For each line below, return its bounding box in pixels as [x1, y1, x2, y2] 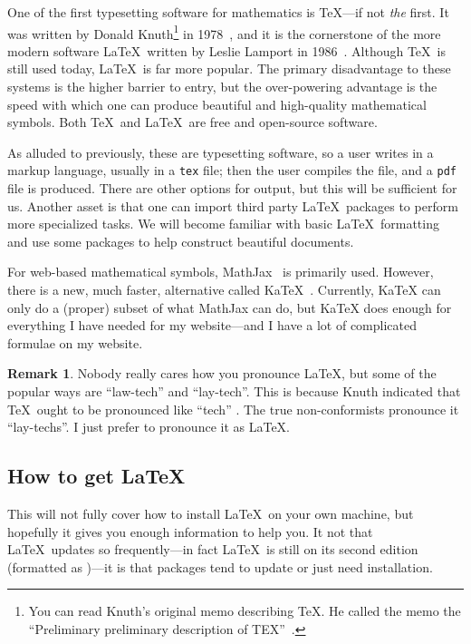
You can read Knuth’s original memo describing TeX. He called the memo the [28, 601, 461, 620]
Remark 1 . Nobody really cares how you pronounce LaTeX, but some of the [7, 364, 437, 383]
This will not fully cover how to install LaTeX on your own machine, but [7, 503, 414, 522]
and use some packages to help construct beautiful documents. [7, 231, 354, 250]
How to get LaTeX [7, 462, 186, 490]
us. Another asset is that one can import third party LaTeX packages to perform [7, 196, 458, 215]
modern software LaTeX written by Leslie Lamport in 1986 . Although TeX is [7, 41, 446, 60]
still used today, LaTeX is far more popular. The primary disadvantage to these [7, 59, 451, 78]
